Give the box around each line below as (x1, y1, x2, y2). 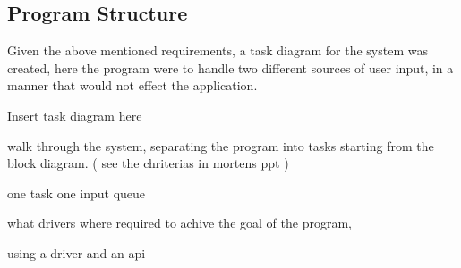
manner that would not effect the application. (7, 76, 258, 95)
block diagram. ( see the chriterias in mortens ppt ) (7, 154, 289, 172)
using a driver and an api (7, 243, 146, 262)
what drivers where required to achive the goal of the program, (7, 214, 352, 232)
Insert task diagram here (7, 105, 142, 124)
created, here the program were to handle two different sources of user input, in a (7, 58, 454, 77)
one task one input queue (7, 183, 146, 202)
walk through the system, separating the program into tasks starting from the (7, 136, 434, 155)
